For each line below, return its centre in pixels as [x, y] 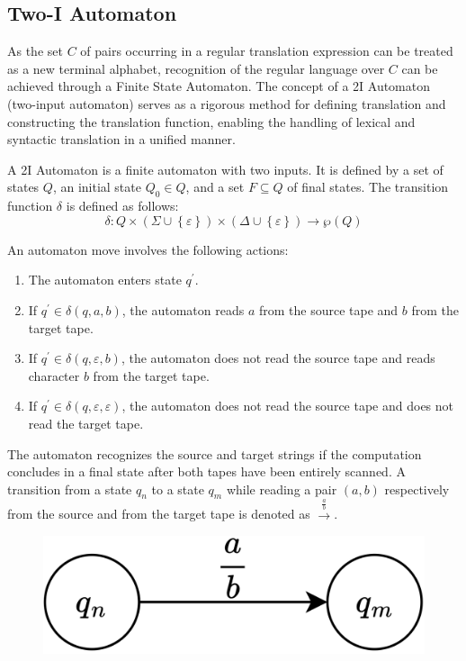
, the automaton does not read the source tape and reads [278, 358]
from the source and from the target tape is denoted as [159, 514]
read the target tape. [86, 423]
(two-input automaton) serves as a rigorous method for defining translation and [227, 103]
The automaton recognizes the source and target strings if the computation [215, 453]
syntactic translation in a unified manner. [121, 139]
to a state [178, 489]
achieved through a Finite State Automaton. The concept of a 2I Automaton [219, 86]
